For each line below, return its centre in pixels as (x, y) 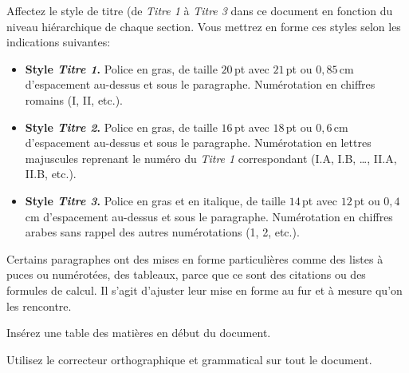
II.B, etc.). (51, 174)
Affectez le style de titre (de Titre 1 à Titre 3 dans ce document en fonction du (200, 10)
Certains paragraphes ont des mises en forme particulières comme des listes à (195, 258)
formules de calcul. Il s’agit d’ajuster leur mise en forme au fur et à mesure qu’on (204, 290)
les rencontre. (39, 306)
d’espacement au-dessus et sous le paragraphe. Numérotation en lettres (198, 143)
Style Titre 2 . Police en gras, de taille (121, 127)
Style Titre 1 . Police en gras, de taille (121, 68)
